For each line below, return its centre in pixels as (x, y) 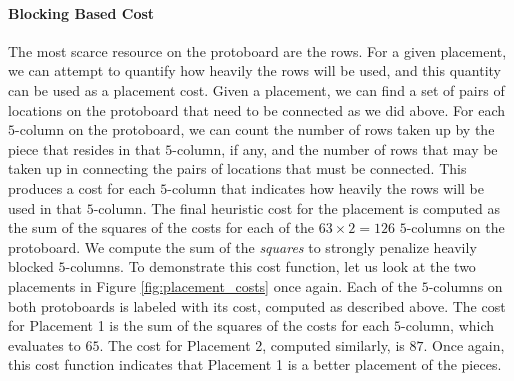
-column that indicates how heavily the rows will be (326, 187)
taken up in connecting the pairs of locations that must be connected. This (237, 168)
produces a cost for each (82, 187)
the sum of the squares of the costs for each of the (161, 227)
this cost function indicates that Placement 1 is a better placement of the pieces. (255, 364)
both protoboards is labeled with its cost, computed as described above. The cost (257, 305)
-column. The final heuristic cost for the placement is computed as (296, 207)
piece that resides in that (84, 148)
